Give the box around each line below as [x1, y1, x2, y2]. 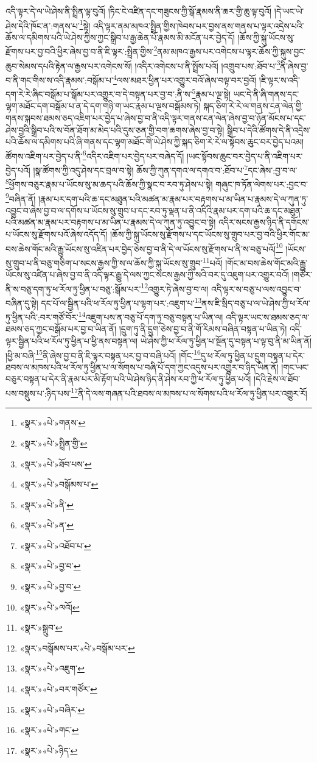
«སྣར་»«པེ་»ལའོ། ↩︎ [19, 600, 80, 613]
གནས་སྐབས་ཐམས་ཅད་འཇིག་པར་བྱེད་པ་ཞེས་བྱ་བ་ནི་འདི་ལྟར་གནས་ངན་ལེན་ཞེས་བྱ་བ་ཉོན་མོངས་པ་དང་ [5, 112, 306, 124]
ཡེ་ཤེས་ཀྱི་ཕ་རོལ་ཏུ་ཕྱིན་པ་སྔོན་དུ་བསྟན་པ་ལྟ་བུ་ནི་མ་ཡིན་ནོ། [140, 335, 312, 347]
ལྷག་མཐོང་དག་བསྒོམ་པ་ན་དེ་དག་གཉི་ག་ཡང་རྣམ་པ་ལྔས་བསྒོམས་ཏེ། [5, 99, 201, 112]
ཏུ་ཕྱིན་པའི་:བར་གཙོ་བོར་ [5, 310, 78, 323]
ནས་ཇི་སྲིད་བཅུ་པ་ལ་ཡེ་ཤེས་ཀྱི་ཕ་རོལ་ [201, 296, 310, 309]
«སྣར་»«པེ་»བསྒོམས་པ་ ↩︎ [19, 478, 99, 491]
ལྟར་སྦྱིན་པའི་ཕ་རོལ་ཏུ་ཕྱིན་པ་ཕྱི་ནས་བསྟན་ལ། [5, 335, 138, 347]
